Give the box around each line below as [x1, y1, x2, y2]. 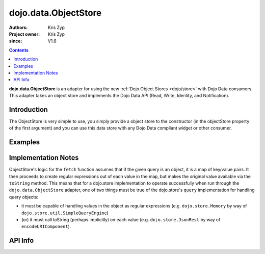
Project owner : [9, 31, 40, 37]
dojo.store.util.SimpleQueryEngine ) [21, 210, 109, 216]
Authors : [9, 25, 28, 30]
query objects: [9, 194, 39, 200]
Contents [9, 47, 29, 53]
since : [9, 38, 22, 44]
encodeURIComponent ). [21, 224, 71, 229]
